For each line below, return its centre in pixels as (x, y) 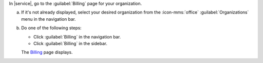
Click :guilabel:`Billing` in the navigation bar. (77, 37)
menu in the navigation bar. (48, 19)
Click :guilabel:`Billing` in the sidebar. (70, 43)
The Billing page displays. (47, 52)
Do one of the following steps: (51, 28)
